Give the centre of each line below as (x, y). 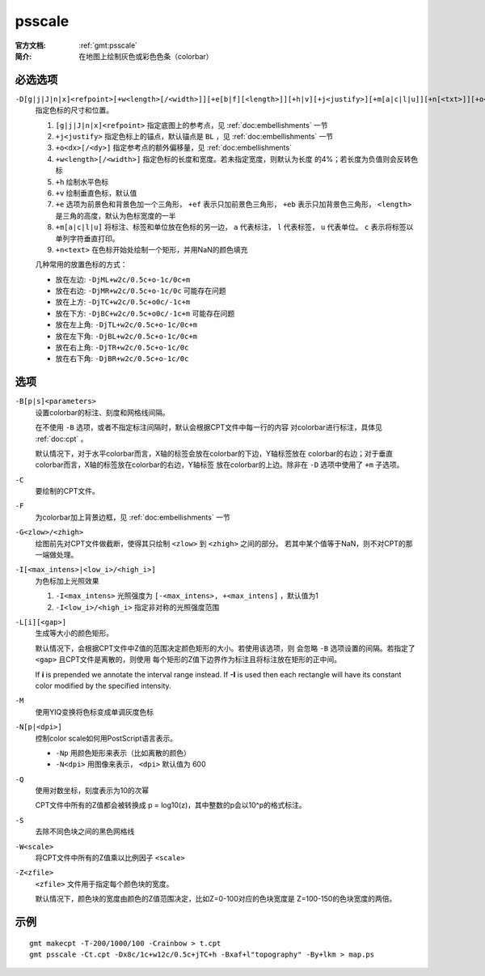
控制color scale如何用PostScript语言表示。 (106, 738)
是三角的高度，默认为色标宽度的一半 (116, 215)
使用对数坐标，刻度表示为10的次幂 (92, 791)
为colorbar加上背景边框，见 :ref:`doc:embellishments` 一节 (133, 517)
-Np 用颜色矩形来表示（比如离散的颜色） (123, 753)
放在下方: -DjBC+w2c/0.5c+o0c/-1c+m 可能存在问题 (145, 313)
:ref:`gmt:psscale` (108, 45)
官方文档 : (30, 45)
